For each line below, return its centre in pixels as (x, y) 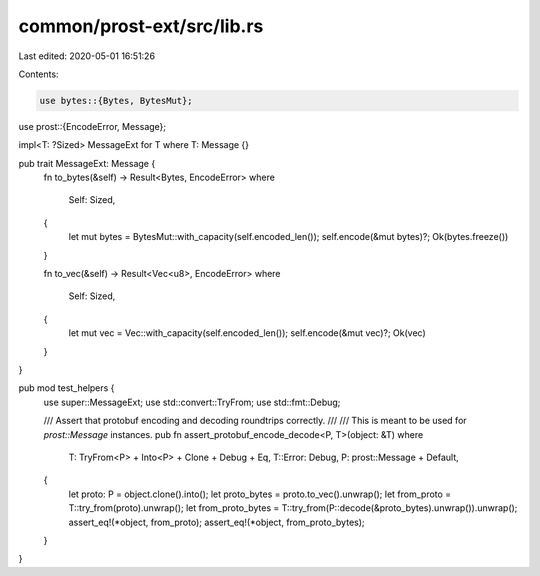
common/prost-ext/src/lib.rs (141, 26)
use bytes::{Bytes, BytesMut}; (116, 100)
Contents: (38, 74)
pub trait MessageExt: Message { (87, 163)
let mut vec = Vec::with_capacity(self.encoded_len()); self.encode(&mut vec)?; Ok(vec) (247, 333)
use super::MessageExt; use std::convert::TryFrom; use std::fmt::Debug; (192, 402)
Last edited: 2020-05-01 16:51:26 (86, 56)
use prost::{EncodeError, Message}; (92, 126)
